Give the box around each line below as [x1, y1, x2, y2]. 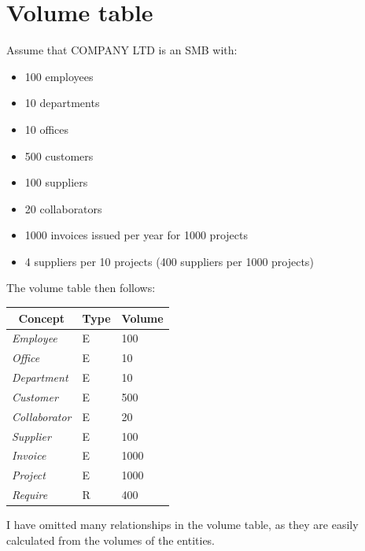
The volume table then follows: [6, 279, 156, 296]
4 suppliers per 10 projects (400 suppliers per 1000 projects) [24, 253, 314, 269]
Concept [18, 309, 65, 326]
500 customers [24, 147, 94, 164]
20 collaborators [24, 200, 102, 216]
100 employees [24, 68, 94, 84]
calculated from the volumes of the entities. [6, 531, 216, 548]
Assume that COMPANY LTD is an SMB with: [6, 42, 238, 58]
